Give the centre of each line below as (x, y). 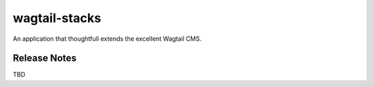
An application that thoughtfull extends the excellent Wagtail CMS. (107, 39)
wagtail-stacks (57, 18)
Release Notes (45, 58)
